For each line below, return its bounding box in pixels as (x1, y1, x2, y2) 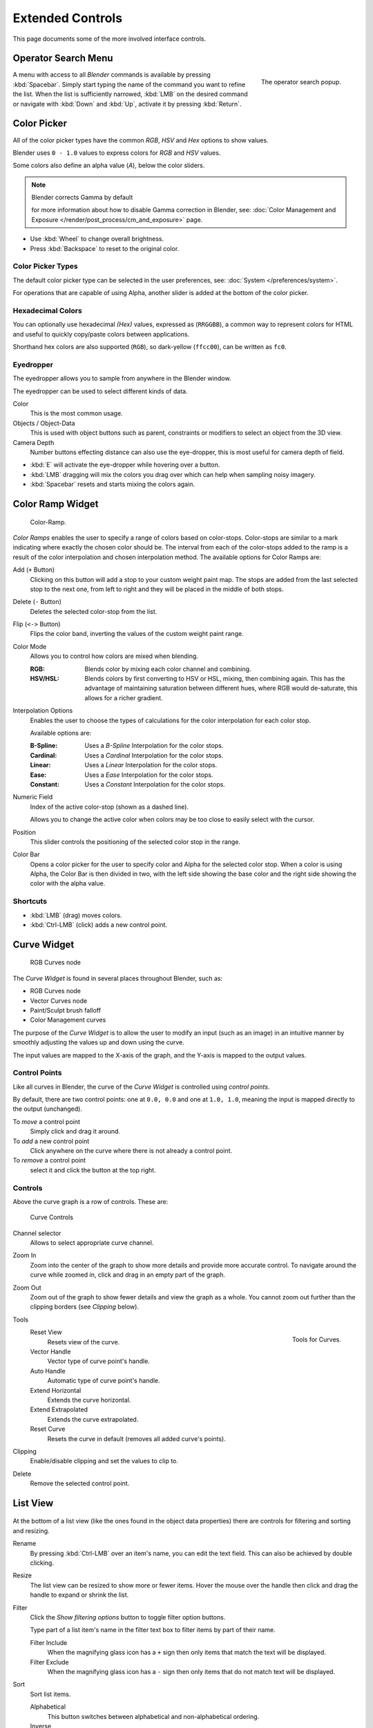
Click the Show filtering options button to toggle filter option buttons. (30, 1613, 226, 1621)
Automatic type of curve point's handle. (47, 1376, 160, 1385)
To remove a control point (12, 1156, 86, 1165)
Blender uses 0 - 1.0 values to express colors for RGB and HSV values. (12, 149, 221, 157)
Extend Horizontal (30, 1386, 82, 1394)
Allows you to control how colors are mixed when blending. (30, 652, 198, 660)
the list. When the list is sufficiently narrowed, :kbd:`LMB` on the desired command (12, 90, 248, 98)
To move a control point (12, 1117, 81, 1126)
